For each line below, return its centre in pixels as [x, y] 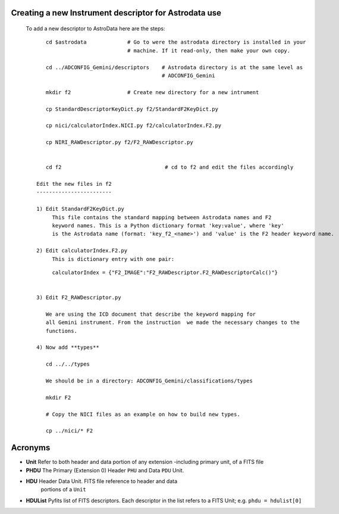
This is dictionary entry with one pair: [113, 259]
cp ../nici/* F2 [69, 431]
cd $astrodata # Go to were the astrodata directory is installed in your [176, 42]
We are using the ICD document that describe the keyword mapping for [151, 314]
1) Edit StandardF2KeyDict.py [81, 209]
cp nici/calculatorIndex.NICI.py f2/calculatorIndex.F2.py [134, 126]
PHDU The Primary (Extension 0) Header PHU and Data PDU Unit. [105, 470]
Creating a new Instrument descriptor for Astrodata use [116, 13]
